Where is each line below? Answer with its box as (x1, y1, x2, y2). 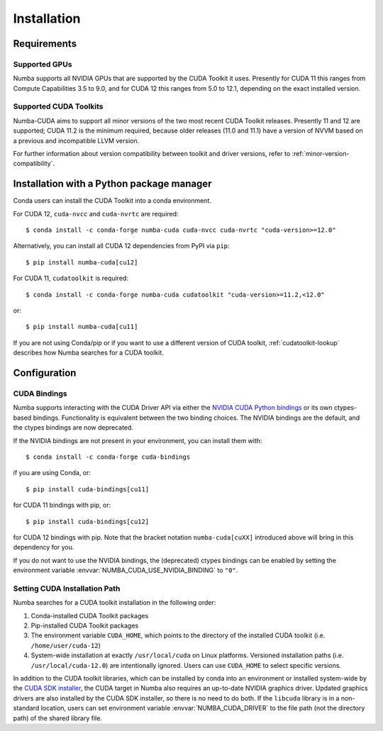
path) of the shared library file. (13, 713, 103, 722)
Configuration (13, 367, 77, 379)
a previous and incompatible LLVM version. (13, 136, 140, 145)
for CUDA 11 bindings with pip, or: (13, 501, 111, 510)
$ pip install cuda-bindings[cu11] (26, 485, 150, 493)
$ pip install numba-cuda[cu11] (26, 323, 138, 331)
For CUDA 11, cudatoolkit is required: (13, 274, 129, 283)
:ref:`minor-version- (292, 150, 350, 158)
